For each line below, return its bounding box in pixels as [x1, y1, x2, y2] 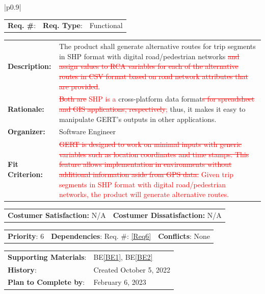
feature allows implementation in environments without [59, 159, 232, 169]
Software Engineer [59, 126, 116, 137]
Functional [89, 20, 123, 31]
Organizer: [8, 126, 45, 137]
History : [8, 264, 37, 275]
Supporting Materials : [8, 251, 87, 262]
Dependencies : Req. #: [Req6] [51, 230, 151, 241]
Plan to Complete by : [8, 277, 85, 287]
